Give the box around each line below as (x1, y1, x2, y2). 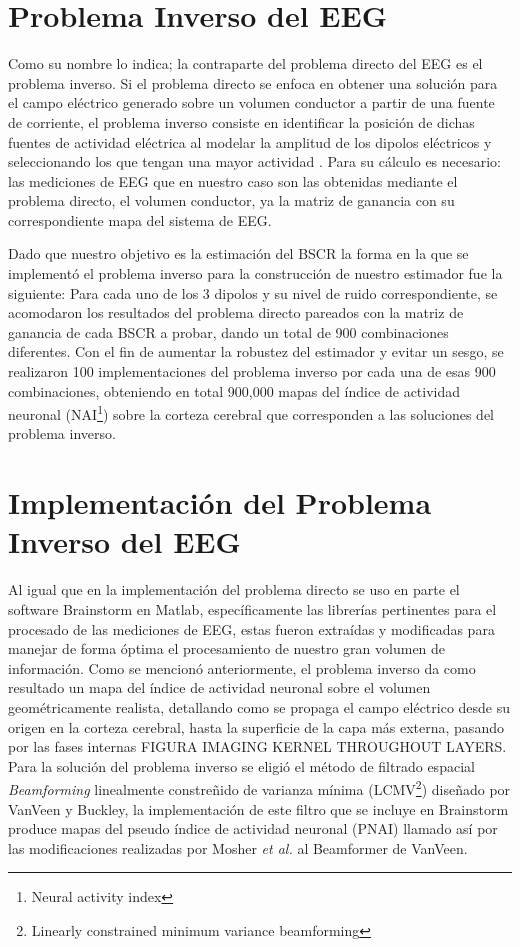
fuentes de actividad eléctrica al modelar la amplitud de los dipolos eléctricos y (8, 131, 492, 152)
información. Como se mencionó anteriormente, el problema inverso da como (8, 657, 476, 678)
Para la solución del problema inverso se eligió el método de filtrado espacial (8, 755, 475, 776)
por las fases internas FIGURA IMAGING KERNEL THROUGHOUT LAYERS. (8, 736, 507, 757)
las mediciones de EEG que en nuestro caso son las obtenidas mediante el (8, 170, 458, 191)
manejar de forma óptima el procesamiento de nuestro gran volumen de (8, 638, 446, 659)
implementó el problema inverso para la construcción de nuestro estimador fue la (8, 263, 503, 284)
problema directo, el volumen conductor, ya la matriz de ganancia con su (8, 190, 455, 211)
